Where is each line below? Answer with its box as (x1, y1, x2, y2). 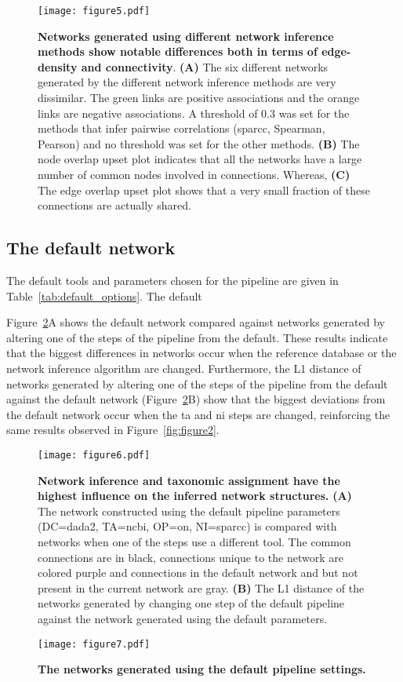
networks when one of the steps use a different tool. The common (38, 533, 351, 549)
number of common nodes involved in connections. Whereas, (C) (38, 166, 350, 182)
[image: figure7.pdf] (38, 638, 151, 650)
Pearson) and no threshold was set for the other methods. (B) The (38, 135, 360, 151)
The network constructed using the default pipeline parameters (38, 502, 340, 519)
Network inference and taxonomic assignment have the (38, 472, 340, 488)
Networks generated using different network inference (38, 27, 334, 44)
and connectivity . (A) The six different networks (81, 58, 329, 75)
